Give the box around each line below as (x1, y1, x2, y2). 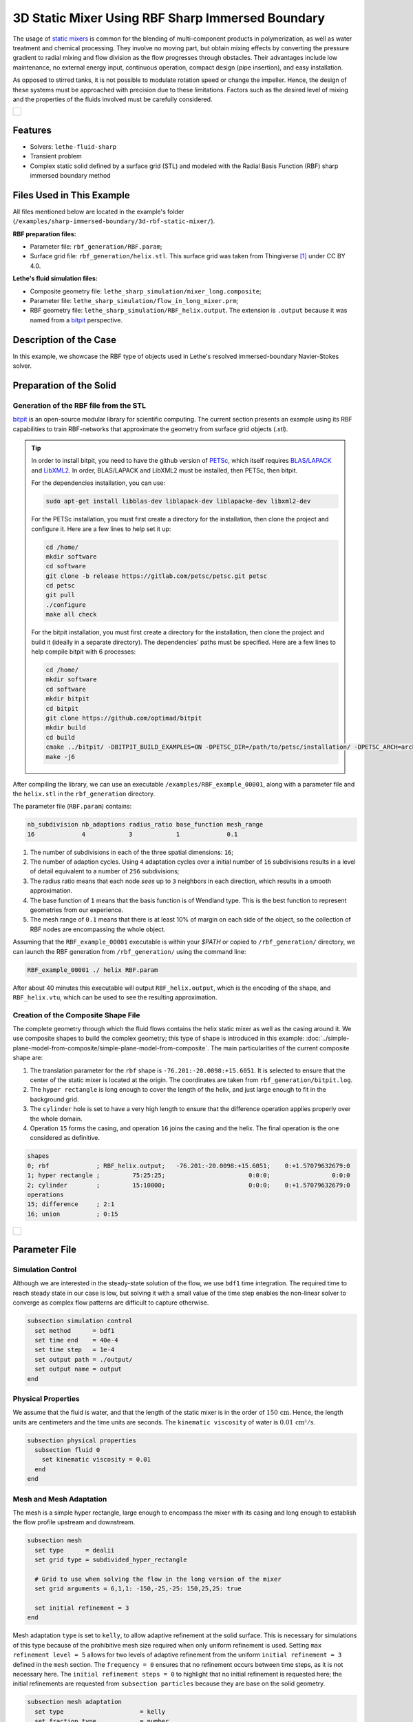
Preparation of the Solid (12, 380, 117, 391)
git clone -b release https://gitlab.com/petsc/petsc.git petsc (45, 572, 268, 580)
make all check (45, 610, 97, 619)
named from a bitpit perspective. (30, 315, 123, 324)
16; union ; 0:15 (27, 1210, 118, 1218)
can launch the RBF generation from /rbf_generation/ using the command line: (12, 947, 246, 955)
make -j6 (45, 753, 76, 760)
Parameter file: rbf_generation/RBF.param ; (30, 242, 162, 251)
